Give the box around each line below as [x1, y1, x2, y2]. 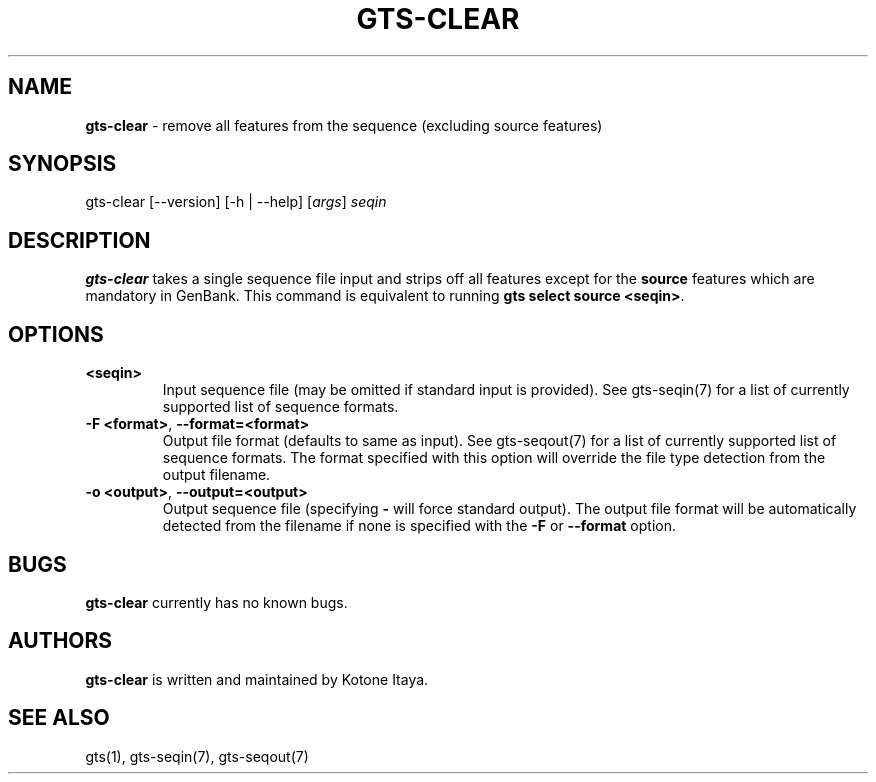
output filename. [162, 466, 271, 484]
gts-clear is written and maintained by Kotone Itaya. [85, 670, 429, 688]
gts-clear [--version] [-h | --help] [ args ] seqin [85, 193, 387, 211]
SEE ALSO [8, 705, 110, 731]
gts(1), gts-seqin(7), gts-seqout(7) [85, 747, 309, 765]
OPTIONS [8, 321, 104, 347]
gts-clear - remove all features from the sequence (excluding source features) [85, 116, 603, 134]
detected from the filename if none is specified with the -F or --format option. [162, 517, 676, 535]
